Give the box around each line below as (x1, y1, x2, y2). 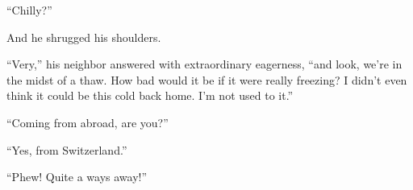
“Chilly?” (6, 2, 52, 18)
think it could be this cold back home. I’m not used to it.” (6, 87, 294, 104)
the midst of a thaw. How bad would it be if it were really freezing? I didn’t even (6, 71, 407, 88)
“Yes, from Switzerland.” (6, 141, 127, 158)
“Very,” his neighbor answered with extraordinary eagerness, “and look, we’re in (6, 56, 403, 72)
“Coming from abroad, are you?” (6, 114, 169, 130)
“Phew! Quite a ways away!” (6, 168, 148, 185)
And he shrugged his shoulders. (6, 28, 161, 45)
